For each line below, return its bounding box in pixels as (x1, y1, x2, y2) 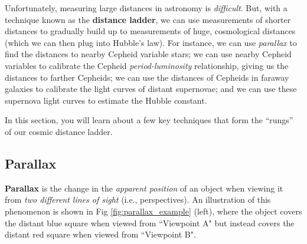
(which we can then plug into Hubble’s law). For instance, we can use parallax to (5, 36, 297, 48)
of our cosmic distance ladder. (5, 125, 113, 137)
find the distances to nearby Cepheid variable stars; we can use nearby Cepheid (5, 48, 292, 60)
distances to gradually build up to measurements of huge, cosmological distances (5, 25, 296, 37)
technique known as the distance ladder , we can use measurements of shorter (5, 13, 291, 25)
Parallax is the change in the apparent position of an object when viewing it (5, 182, 283, 194)
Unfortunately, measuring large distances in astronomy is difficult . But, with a (5, 2, 288, 14)
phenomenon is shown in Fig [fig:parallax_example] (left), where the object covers (5, 205, 302, 217)
